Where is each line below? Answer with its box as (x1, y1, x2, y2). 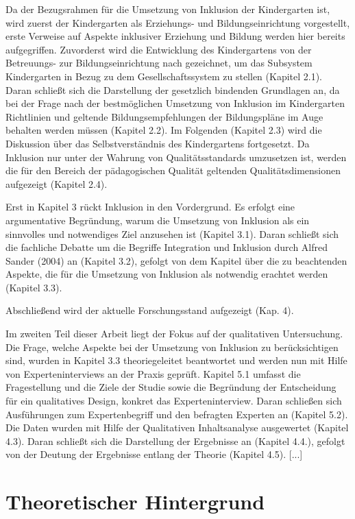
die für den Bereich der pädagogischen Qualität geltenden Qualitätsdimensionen (5, 163, 341, 178)
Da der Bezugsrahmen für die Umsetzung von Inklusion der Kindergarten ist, (5, 2, 330, 16)
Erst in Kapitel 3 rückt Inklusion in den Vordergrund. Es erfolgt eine (5, 200, 295, 214)
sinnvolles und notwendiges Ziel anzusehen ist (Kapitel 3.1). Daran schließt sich (5, 226, 339, 241)
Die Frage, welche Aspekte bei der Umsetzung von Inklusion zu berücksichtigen (5, 339, 339, 354)
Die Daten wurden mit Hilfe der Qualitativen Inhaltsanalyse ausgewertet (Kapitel (5, 420, 349, 435)
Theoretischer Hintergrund (5, 487, 265, 516)
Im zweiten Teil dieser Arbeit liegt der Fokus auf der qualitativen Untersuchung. (5, 326, 343, 341)
